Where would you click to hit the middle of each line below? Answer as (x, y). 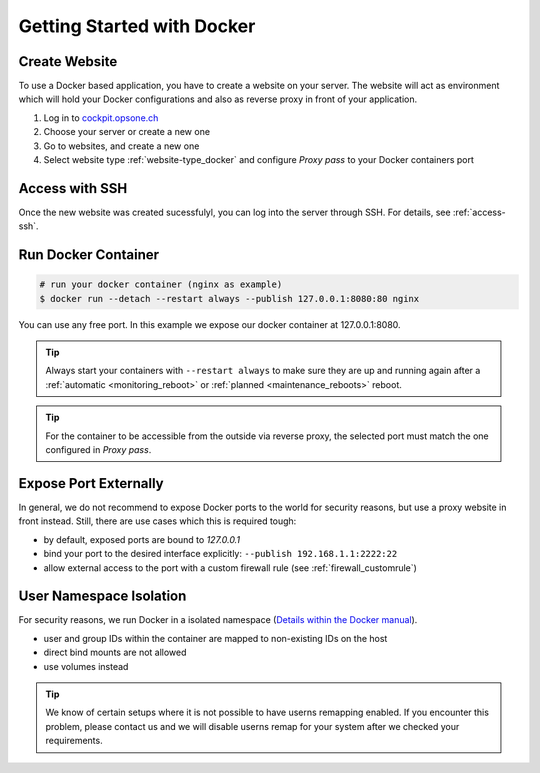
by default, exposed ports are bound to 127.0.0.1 (141, 539)
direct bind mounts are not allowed (115, 652)
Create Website (68, 61)
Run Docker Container (89, 255)
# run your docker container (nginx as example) (161, 284)
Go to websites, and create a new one (121, 146)
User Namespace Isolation (102, 596)
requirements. (74, 741)
